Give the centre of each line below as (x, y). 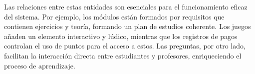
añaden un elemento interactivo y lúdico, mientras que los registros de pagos (121, 36)
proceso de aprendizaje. (40, 65)
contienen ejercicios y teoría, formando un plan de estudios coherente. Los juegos (127, 26)
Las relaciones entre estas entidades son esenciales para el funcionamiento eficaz (126, 6)
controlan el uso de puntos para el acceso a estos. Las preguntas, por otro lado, (125, 46)
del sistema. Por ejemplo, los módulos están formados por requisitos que (114, 16)
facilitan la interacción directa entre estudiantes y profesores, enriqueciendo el (123, 55)
